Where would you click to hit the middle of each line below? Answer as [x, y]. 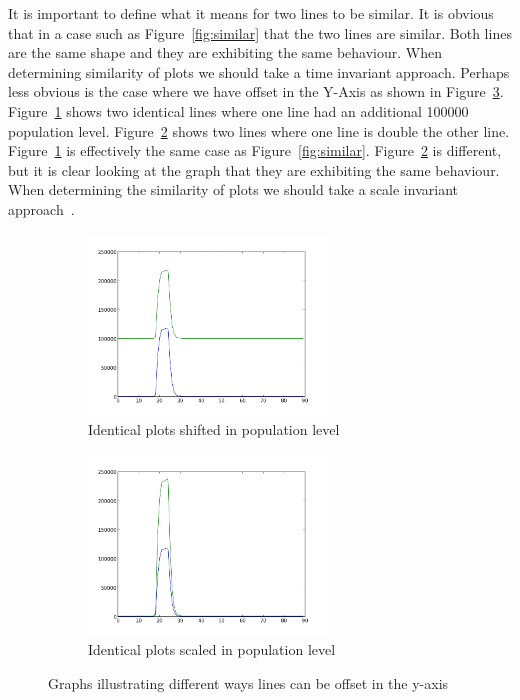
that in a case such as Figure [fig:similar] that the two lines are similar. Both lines [260, 32]
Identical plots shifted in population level [214, 428]
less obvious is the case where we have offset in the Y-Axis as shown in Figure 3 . [256, 91]
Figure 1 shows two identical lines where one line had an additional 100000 [238, 110]
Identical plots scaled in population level [212, 649]
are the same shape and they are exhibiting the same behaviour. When [225, 52]
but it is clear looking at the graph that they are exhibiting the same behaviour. [254, 169]
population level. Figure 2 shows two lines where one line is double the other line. [259, 130]
